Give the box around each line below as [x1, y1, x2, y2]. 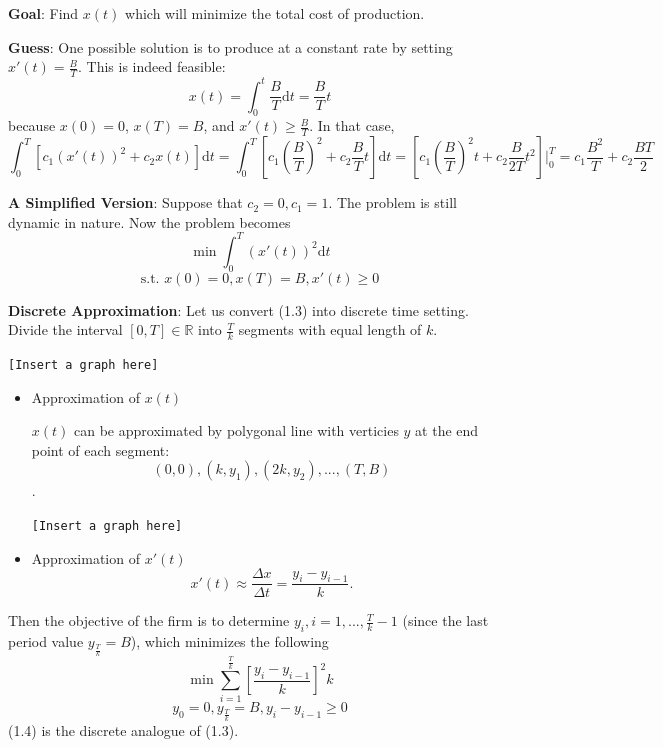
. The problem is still [328, 192, 457, 213]
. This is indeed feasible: [78, 56, 226, 77]
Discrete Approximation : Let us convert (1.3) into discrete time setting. [8, 299, 469, 320]
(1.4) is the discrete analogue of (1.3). [8, 719, 239, 740]
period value [8, 631, 84, 652]
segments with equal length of [238, 319, 422, 340]
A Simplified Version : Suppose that [8, 192, 243, 213]
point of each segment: [31, 439, 170, 460]
